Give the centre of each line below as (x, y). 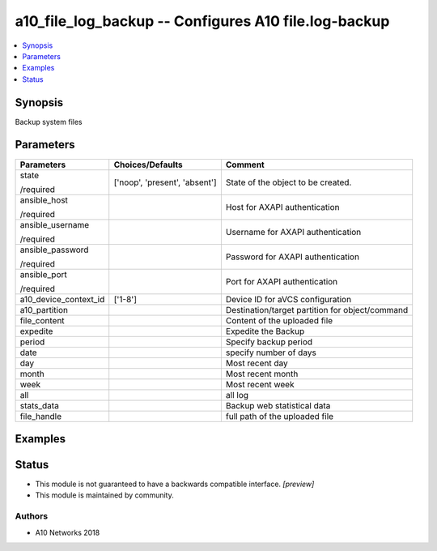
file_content (42, 320)
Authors (32, 516)
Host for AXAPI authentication (282, 207)
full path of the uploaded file (280, 416)
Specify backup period (269, 342)
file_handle (41, 416)
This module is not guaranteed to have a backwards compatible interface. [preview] (175, 484)
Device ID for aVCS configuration (289, 299)
